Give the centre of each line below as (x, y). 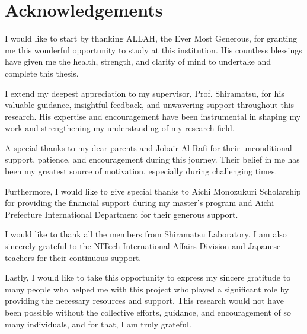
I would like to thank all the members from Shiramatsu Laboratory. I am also (146, 234)
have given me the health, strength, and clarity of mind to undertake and (138, 61)
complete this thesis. (42, 73)
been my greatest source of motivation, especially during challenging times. (141, 171)
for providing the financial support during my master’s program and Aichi (140, 203)
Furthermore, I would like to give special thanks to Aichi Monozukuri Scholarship (153, 191)
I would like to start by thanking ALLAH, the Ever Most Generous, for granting (151, 38)
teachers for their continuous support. (73, 257)
